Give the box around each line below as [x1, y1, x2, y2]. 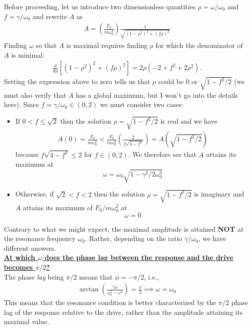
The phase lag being [4, 271, 64, 282]
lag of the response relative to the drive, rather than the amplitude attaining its [4, 306, 243, 317]
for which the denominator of [155, 40, 243, 50]
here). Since [4, 99, 39, 109]
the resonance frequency [4, 233, 76, 243]
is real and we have [160, 116, 218, 126]
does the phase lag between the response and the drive [44, 252, 233, 262]
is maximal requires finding [66, 40, 147, 50]
